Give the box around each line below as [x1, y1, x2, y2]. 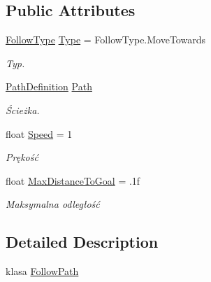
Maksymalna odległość [6, 197, 100, 211]
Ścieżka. [6, 102, 40, 117]
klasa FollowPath [6, 264, 79, 279]
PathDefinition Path [6, 79, 92, 94]
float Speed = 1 [6, 126, 73, 141]
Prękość [6, 150, 38, 164]
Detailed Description [6, 231, 159, 253]
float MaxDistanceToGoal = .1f [6, 173, 140, 188]
